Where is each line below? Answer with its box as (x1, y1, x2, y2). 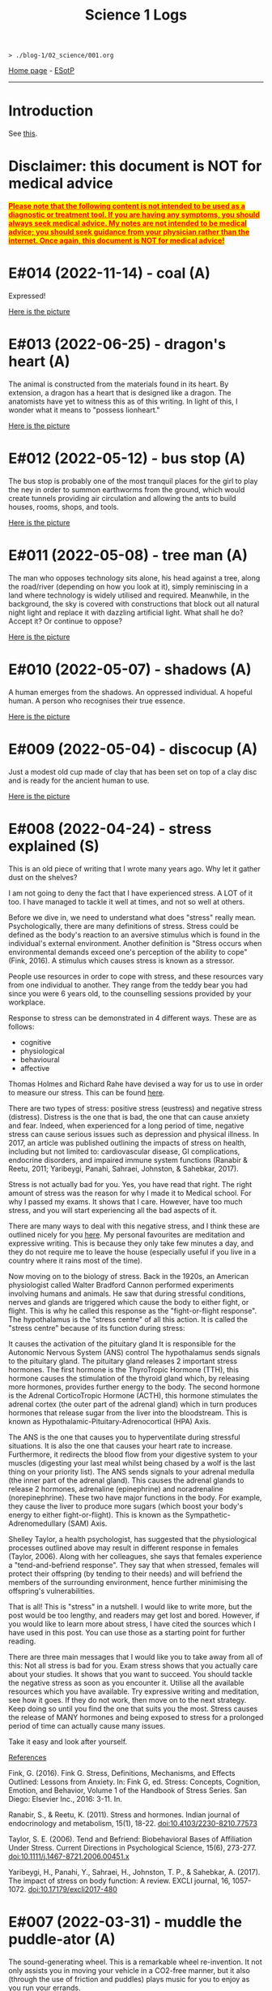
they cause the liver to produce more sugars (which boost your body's (8, 1501, 244, 1511)
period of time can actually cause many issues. (8, 1721, 166, 1730)
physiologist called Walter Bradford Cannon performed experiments (8, 1280, 235, 1289)
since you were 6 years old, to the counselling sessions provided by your (8, 988, 252, 998)
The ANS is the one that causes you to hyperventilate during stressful (8, 1432, 240, 1442)
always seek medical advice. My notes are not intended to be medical (8, 218, 247, 228)
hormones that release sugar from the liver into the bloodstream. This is (8, 1407, 248, 1418)
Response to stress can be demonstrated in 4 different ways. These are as (8, 1013, 257, 1022)
